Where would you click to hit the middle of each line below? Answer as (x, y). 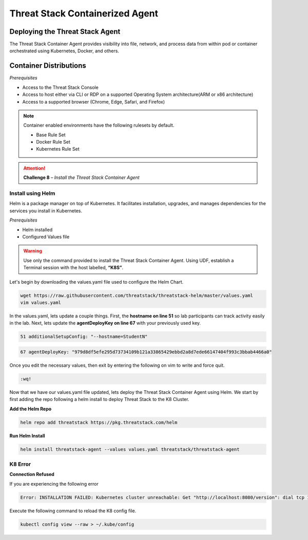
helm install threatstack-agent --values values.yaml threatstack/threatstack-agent (130, 449)
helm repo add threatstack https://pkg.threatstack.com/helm (99, 422)
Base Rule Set (51, 135)
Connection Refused (32, 474)
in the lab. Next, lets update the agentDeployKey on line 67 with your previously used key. (105, 323)
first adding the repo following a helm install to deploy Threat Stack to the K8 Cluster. (99, 399)
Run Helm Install (27, 435)
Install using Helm (32, 193)
